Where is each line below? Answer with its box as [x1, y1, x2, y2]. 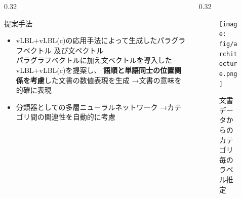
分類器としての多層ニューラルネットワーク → [16, 101, 168, 112]
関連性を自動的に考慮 [44, 111, 115, 122]
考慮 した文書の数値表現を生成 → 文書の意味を [30, 74, 182, 85]
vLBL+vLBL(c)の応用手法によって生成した [16, 35, 157, 46]
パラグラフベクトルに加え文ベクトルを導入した [16, 55, 172, 65]
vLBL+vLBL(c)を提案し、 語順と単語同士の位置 [16, 64, 175, 75]
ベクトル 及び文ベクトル [23, 45, 104, 55]
